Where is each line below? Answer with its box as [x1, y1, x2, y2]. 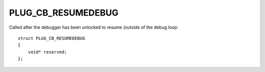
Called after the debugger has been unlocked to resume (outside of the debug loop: [9, 24, 179, 30]
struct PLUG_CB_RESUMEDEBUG [18, 36, 85, 41]
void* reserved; [27, 49, 67, 54]
